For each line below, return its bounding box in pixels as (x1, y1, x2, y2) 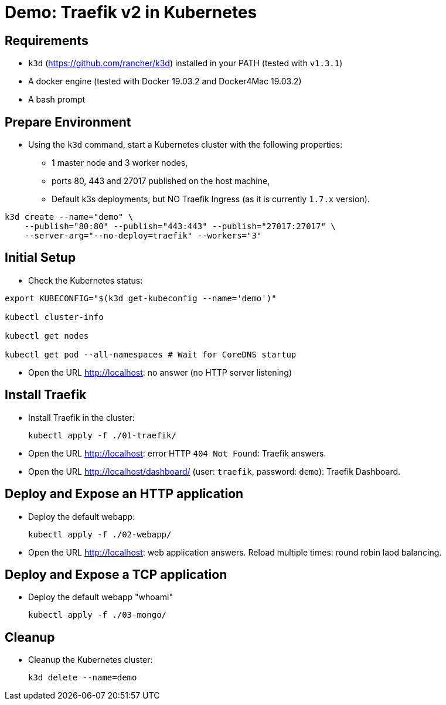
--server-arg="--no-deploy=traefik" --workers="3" (24, 231, 262, 241)
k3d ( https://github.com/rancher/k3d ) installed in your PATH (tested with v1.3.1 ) (28, 58, 343, 69)
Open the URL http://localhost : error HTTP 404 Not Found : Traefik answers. (28, 448, 326, 458)
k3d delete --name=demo (28, 673, 137, 683)
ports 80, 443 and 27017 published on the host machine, (52, 176, 270, 186)
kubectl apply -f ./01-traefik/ (28, 430, 176, 440)
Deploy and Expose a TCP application (5, 567, 227, 582)
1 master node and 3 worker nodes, (52, 158, 188, 168)
